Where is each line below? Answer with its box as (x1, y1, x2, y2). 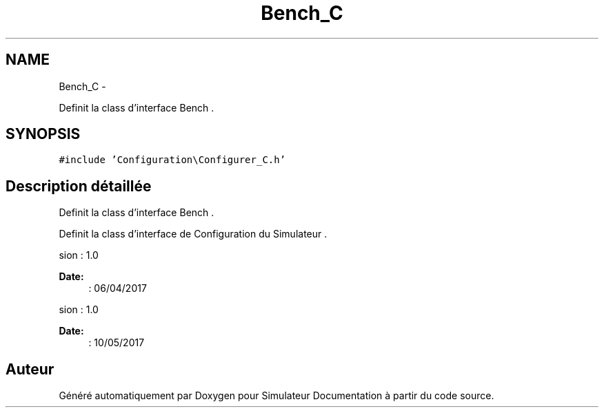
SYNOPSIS (6, 125, 81, 143)
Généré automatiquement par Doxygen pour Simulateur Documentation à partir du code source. (59, 390, 494, 402)
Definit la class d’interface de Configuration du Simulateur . (59, 228, 328, 240)
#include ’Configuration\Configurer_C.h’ (59, 154, 286, 166)
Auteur (6, 360, 54, 378)
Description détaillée (6, 177, 152, 195)
